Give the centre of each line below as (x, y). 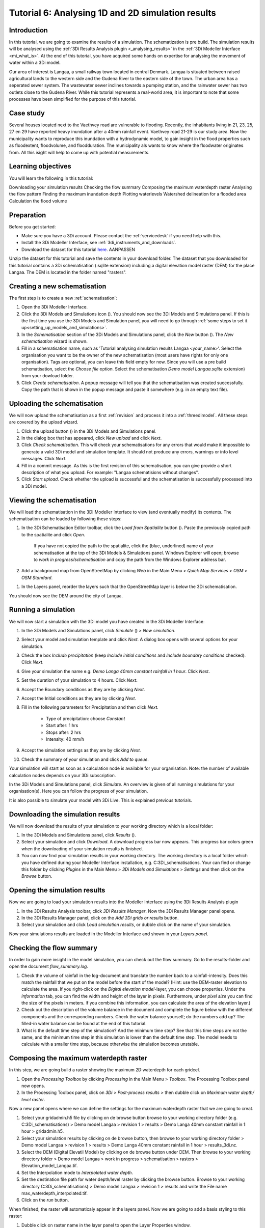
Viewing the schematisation (53, 500)
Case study (27, 113)
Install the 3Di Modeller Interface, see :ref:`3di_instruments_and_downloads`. (99, 243)
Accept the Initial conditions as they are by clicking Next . (79, 698)
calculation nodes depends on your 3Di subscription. (63, 775)
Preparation (27, 215)
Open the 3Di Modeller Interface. (54, 307)
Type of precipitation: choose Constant (85, 718)
